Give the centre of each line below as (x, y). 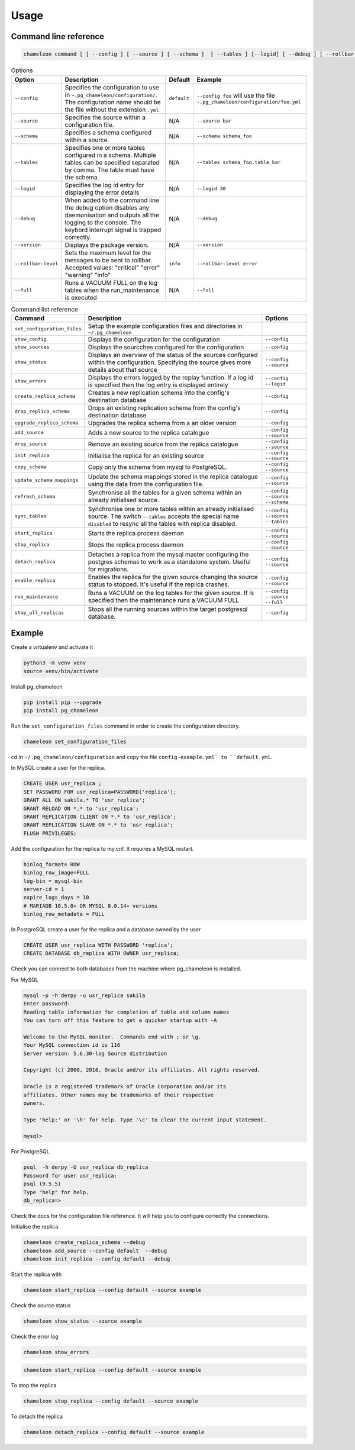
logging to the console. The (103, 222)
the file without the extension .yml (112, 110)
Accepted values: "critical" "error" (112, 268)
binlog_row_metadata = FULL (64, 914)
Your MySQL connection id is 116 (72, 1045)
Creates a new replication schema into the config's (159, 393)
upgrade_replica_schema (46, 423)
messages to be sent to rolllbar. (109, 260)
